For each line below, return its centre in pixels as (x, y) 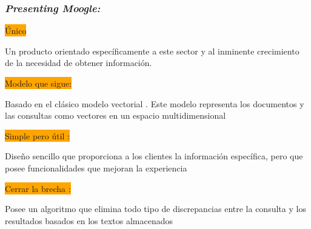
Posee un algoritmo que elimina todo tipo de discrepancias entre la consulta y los (155, 209)
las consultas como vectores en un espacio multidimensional (115, 115)
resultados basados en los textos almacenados (89, 220)
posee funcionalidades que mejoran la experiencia (96, 168)
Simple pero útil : (38, 135)
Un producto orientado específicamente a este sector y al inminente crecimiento (152, 51)
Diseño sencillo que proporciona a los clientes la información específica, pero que (154, 156)
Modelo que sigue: (38, 83)
